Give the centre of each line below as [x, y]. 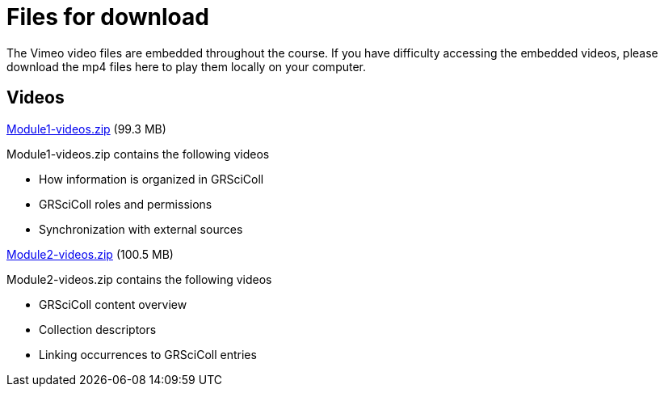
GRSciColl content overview [113, 304]
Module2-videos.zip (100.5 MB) [90, 254]
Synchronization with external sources [141, 229]
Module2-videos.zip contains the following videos [139, 279]
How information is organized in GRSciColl [151, 179]
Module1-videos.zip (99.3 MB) [86, 129]
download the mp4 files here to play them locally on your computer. [187, 66]
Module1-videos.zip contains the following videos [138, 154]
